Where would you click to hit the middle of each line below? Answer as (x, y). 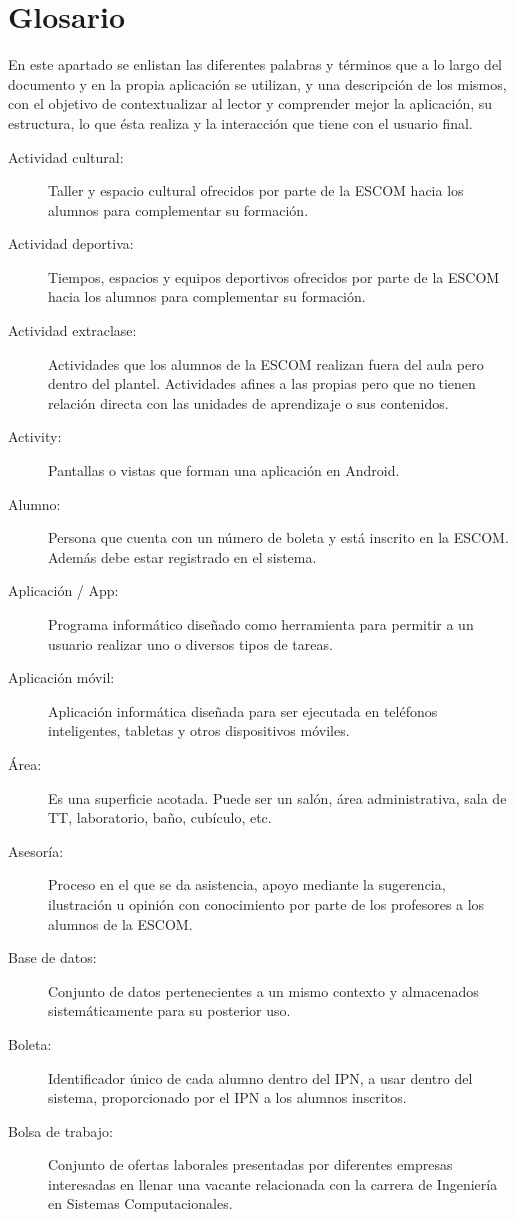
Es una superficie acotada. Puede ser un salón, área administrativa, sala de (277, 797)
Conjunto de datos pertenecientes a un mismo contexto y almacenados (263, 990)
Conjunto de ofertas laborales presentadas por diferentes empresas (250, 1164)
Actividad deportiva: (71, 243)
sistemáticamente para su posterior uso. (169, 1010)
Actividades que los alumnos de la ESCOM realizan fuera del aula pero (266, 363)
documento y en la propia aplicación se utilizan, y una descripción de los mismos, (257, 83)
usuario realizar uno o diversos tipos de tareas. (190, 643)
